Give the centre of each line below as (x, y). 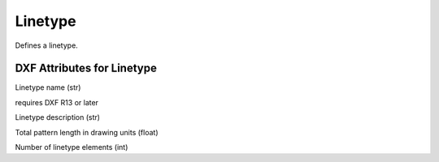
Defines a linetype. (47, 45)
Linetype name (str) (48, 87)
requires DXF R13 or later (57, 102)
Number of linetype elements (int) (72, 147)
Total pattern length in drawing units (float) (87, 132)
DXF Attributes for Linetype (86, 68)
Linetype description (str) (58, 117)
